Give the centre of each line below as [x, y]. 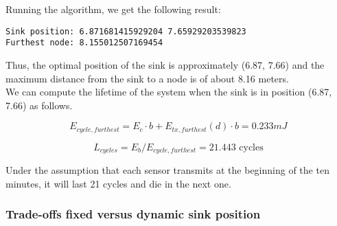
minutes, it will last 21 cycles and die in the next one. [118, 183]
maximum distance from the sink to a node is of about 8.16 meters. [147, 78]
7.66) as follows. [39, 105]
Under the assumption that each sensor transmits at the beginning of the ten [167, 170]
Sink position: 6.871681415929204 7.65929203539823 [126, 31]
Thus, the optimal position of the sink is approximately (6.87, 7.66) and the [165, 64]
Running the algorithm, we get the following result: [113, 9]
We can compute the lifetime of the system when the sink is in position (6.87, [169, 92]
